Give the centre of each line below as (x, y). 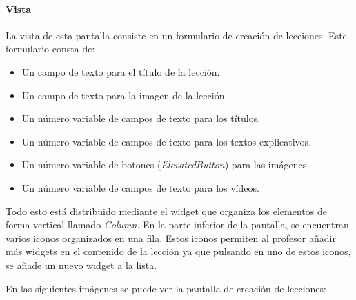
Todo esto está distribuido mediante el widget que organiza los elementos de (166, 211)
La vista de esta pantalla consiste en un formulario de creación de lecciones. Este (176, 35)
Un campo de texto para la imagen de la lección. (125, 95)
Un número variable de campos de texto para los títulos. (141, 118)
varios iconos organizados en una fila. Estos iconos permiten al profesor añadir (171, 238)
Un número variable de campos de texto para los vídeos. (140, 187)
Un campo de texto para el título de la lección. (121, 71)
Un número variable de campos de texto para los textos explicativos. (167, 141)
